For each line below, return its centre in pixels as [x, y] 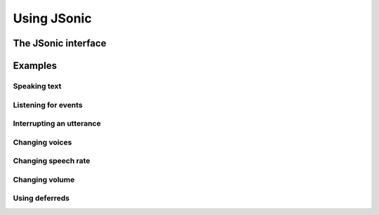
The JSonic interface [60, 43]
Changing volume [44, 179]
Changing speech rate [52, 161]
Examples [35, 66]
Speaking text [37, 86]
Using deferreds [41, 198]
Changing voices [42, 142]
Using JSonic [52, 18]
